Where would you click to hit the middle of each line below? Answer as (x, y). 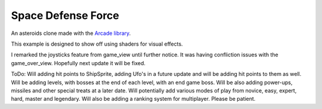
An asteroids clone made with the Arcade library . (71, 33)
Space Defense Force (65, 15)
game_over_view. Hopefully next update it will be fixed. (78, 63)
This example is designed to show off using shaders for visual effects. (97, 44)
